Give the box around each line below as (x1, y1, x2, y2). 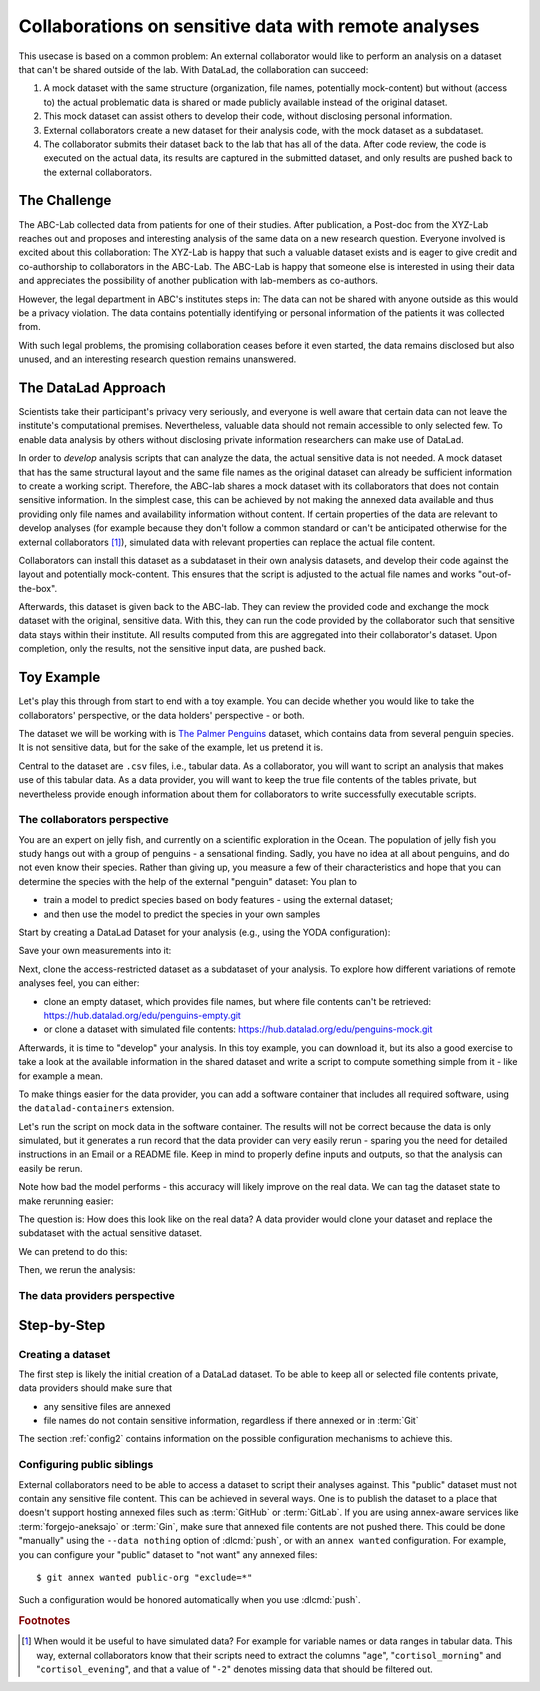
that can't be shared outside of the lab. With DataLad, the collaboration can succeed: (18, 63, 369, 75)
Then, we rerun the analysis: (18, 1264, 136, 1276)
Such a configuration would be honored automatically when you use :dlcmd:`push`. (18, 1594, 361, 1606)
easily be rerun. (18, 1162, 83, 1174)
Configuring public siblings (18, 1458, 154, 1472)
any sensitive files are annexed (43, 1400, 171, 1412)
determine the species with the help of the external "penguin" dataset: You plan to (18, 875, 358, 887)
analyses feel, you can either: (18, 977, 140, 989)
